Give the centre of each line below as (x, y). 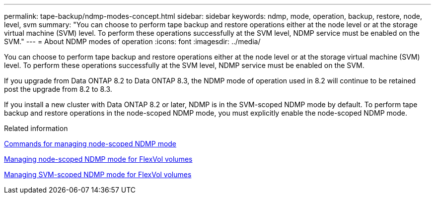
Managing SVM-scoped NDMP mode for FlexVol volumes (98, 174)
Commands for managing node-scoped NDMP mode (90, 144)
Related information (36, 128)
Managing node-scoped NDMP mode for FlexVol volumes (98, 159)
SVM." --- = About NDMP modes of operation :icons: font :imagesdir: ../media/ (132, 41)
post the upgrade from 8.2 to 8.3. (58, 89)
